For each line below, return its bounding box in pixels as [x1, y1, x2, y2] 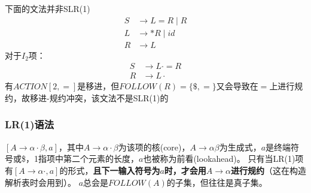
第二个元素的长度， [63, 152, 139, 165]
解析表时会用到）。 [5, 176, 76, 188]
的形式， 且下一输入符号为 [59, 164, 160, 176]
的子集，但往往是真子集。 [166, 176, 267, 188]
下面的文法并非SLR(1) [5, 2, 90, 14]
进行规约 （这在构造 [231, 164, 307, 176]
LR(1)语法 [5, 117, 54, 132]
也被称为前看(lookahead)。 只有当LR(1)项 [143, 152, 304, 165]
